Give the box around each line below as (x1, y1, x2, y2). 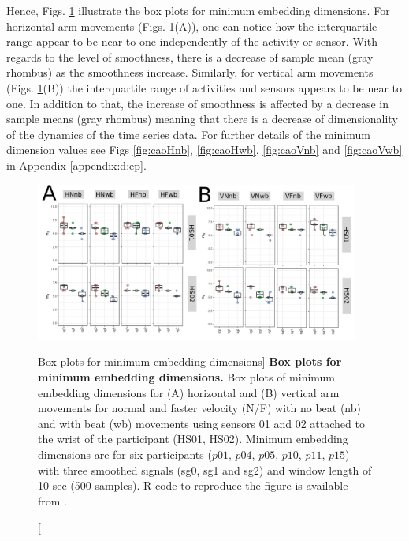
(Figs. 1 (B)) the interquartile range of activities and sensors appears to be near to (6, 79, 402, 96)
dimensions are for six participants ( (38, 445, 212, 462)
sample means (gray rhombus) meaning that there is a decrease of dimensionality (6, 111, 398, 127)
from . (38, 492, 68, 509)
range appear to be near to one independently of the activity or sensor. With (6, 33, 377, 50)
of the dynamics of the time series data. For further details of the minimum (6, 126, 370, 142)
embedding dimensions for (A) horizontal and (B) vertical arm (38, 384, 340, 400)
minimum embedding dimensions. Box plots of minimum (38, 369, 336, 385)
